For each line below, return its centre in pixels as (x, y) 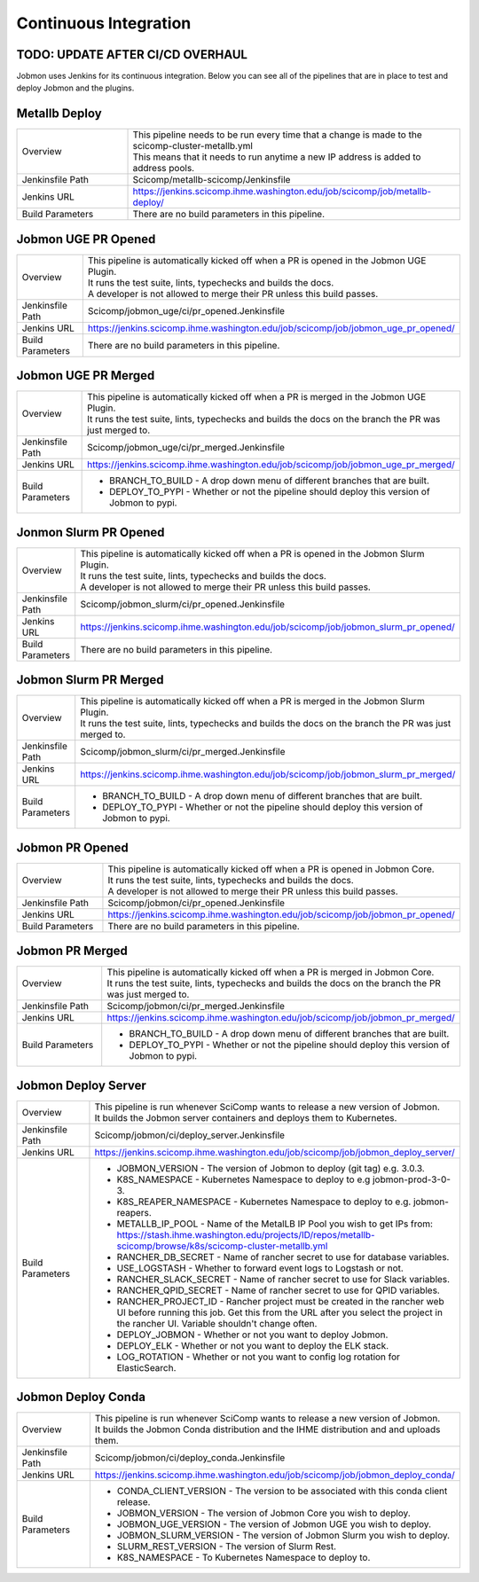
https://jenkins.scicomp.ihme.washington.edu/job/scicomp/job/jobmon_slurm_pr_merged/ (268, 774)
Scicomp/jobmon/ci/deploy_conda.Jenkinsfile (190, 1458)
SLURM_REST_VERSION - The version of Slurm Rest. (227, 1547)
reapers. (134, 1212)
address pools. (164, 168)
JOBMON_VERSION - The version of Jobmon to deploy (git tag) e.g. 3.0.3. (271, 1168)
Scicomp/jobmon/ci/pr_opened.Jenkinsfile (196, 903)
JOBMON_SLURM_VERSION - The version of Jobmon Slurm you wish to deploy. (283, 1536)
